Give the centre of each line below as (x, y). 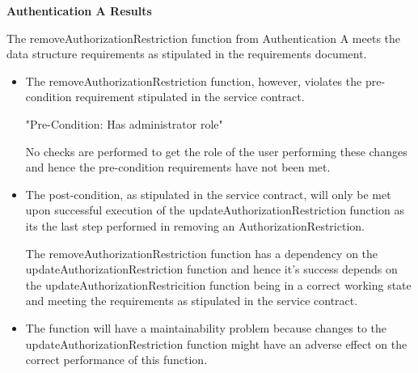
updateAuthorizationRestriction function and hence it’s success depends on (211, 269)
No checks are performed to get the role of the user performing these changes (216, 151)
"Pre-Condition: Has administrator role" (124, 123)
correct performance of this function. (116, 360)
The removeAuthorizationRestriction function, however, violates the (194, 81)
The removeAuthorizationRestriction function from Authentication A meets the (204, 38)
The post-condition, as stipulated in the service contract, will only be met (208, 194)
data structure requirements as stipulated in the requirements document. (187, 54)
